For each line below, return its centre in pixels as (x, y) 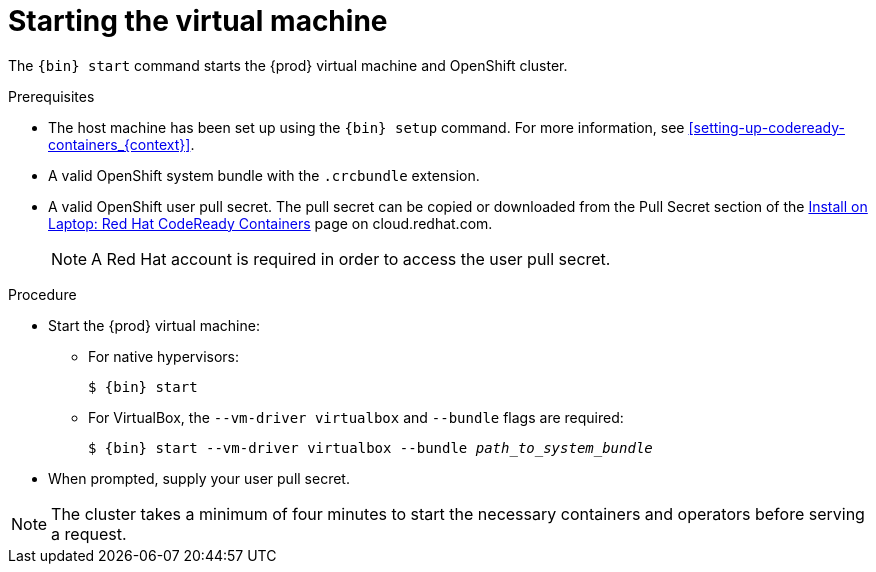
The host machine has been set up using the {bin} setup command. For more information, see (366, 127)
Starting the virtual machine (198, 21)
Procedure (42, 294)
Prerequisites (51, 96)
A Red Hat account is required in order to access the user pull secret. (351, 258)
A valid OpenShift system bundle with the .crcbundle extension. (264, 175)
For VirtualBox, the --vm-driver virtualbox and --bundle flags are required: (356, 417)
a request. (89, 533)
